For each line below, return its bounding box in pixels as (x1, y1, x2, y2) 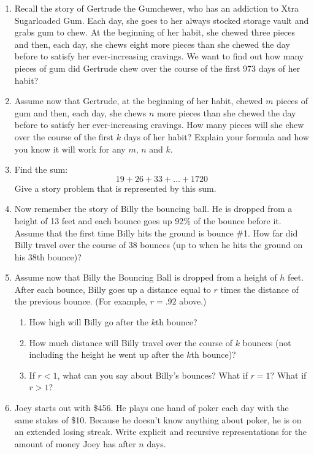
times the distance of (220, 282, 299, 295)
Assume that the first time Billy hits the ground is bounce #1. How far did (14, 226, 298, 239)
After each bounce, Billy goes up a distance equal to (14, 282, 211, 295)
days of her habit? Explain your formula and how (123, 130, 309, 143)
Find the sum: (14, 163, 68, 176)
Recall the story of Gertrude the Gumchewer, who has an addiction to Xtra (14, 2, 299, 14)
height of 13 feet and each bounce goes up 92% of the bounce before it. (14, 214, 281, 227)
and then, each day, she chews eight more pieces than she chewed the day (14, 37, 290, 50)
